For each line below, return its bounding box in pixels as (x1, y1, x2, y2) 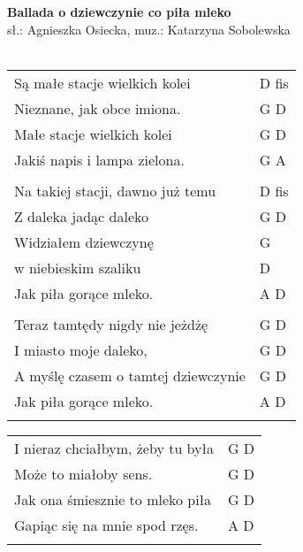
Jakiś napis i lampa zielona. (14, 149, 185, 170)
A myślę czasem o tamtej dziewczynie (14, 364, 246, 386)
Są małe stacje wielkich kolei (14, 72, 191, 93)
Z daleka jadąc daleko (14, 205, 149, 226)
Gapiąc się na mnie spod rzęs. (14, 514, 199, 535)
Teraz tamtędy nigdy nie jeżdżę (14, 313, 208, 334)
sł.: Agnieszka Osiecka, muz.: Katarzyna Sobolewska (7, 19, 291, 38)
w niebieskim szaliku (14, 257, 141, 278)
